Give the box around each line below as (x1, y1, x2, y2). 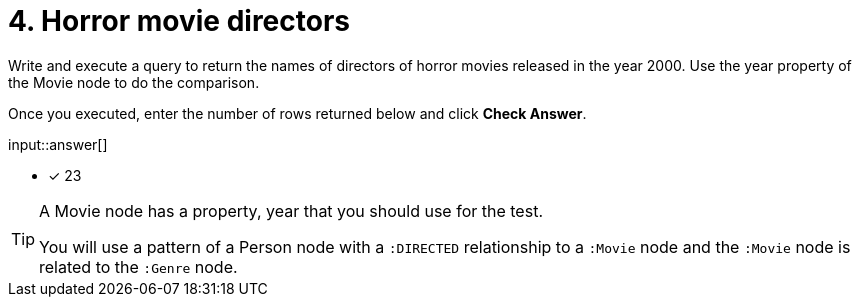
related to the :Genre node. (39, 256, 238, 277)
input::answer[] (8, 135, 108, 153)
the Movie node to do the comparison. (8, 73, 260, 91)
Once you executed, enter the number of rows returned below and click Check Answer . (8, 104, 587, 122)
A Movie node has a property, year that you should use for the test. (39, 200, 543, 221)
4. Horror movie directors (8, 4, 350, 38)
